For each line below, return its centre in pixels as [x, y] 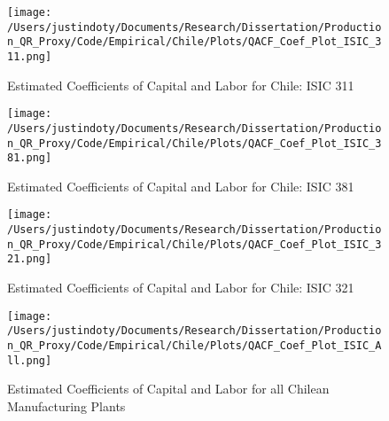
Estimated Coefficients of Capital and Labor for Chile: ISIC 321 [181, 288]
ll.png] [30, 360]
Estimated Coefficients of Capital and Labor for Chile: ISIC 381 [181, 186]
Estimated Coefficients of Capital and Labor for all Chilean [168, 389]
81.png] [30, 158]
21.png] [30, 259]
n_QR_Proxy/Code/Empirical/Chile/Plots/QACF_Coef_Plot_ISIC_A [194, 345]
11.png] [30, 56]
